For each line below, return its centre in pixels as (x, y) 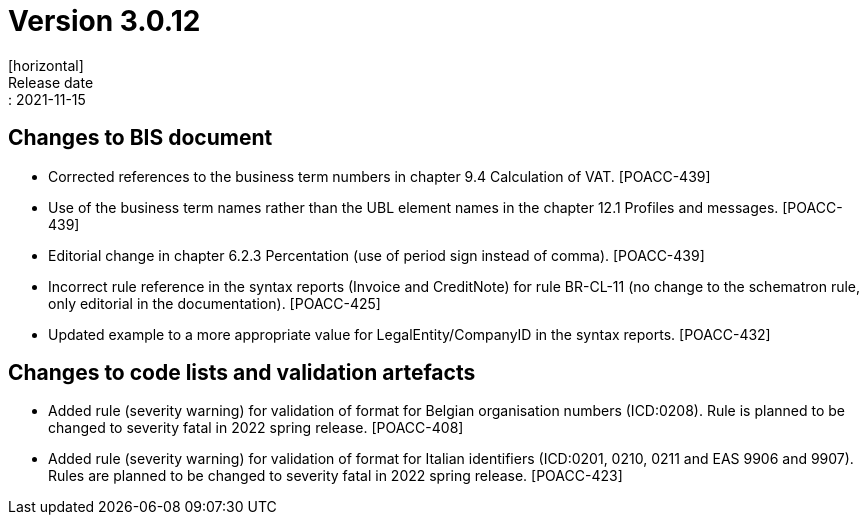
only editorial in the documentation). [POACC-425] (214, 303)
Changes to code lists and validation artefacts (242, 373)
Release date (51, 82)
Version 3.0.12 (104, 21)
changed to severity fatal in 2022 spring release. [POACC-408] (256, 428)
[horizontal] (46, 65)
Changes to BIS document (140, 138)
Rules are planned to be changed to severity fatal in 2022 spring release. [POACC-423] (335, 476)
